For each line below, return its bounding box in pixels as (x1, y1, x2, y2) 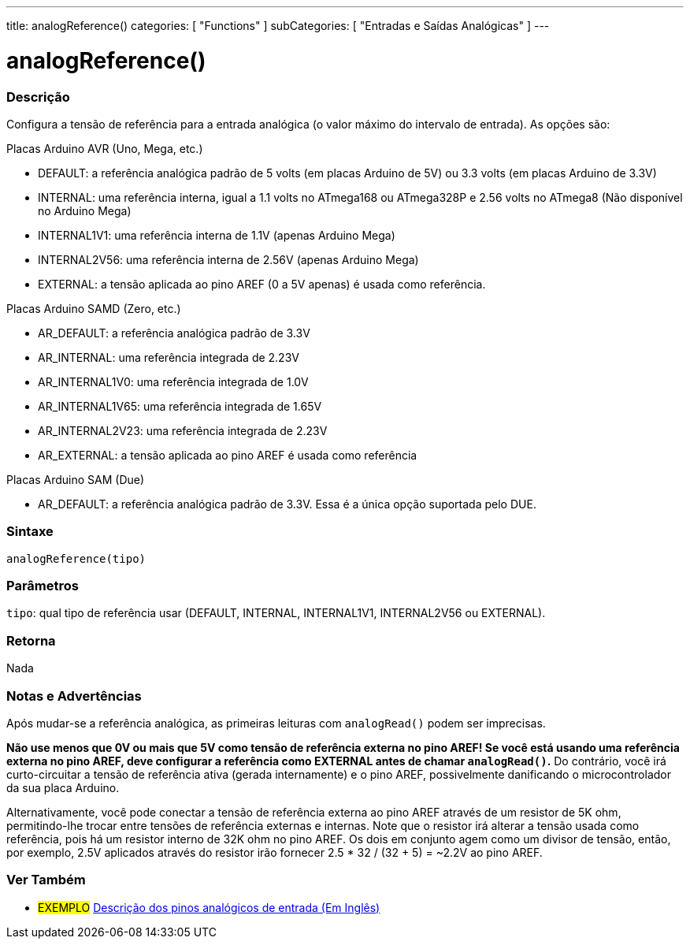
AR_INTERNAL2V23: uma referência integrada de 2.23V (38, 423, 328, 437)
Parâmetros (6, 578, 79, 593)
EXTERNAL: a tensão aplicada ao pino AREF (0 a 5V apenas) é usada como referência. (38, 277, 486, 291)
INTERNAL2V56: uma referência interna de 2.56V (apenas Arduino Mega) (38, 252, 419, 266)
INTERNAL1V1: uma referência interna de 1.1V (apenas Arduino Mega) (38, 228, 395, 242)
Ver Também (6, 872, 86, 888)
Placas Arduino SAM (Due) (6, 472, 145, 486)
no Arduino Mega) (38, 203, 132, 218)
